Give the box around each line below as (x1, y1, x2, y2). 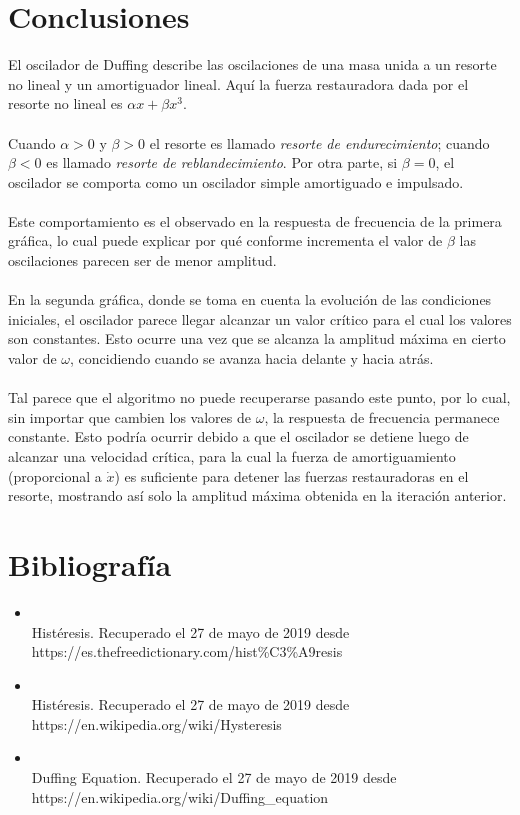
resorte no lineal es (8, 93, 123, 114)
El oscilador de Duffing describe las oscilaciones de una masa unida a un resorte (8, 54, 497, 75)
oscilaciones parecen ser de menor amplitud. (8, 250, 277, 271)
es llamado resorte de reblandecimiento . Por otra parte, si (46, 152, 398, 173)
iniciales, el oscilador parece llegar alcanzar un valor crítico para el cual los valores (8, 308, 512, 329)
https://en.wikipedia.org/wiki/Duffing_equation (31, 786, 329, 807)
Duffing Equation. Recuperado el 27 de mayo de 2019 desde (31, 767, 397, 788)
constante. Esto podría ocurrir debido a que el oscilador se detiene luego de (8, 426, 469, 447)
